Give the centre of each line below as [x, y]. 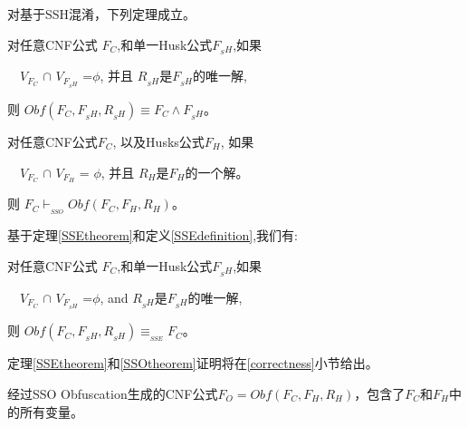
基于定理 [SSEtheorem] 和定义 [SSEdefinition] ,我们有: [153, 235]
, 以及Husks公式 [158, 142]
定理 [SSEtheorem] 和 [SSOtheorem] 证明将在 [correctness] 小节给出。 [193, 363]
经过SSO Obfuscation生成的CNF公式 [113, 393]
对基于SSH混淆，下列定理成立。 [102, 14]
